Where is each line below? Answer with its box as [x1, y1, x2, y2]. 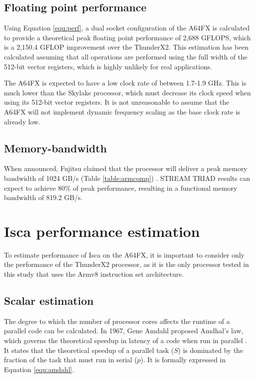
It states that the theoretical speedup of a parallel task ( [4, 345, 174, 355]
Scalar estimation [4, 293, 94, 308]
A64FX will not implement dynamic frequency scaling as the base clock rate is [4, 106, 240, 116]
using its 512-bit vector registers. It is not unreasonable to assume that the [4, 97, 229, 107]
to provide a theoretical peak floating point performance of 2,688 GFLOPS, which [4, 32, 251, 42]
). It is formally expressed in [141, 354, 226, 365]
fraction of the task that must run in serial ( [4, 354, 138, 365]
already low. [4, 116, 40, 126]
